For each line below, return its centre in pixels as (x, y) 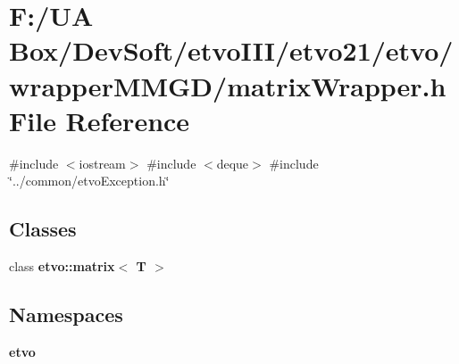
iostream (102, 163)
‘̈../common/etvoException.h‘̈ (89, 181)
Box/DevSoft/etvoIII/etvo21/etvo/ (231, 50)
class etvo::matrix (62, 266)
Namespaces (66, 314)
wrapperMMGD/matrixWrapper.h (228, 85)
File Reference (100, 120)
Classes (43, 229)
